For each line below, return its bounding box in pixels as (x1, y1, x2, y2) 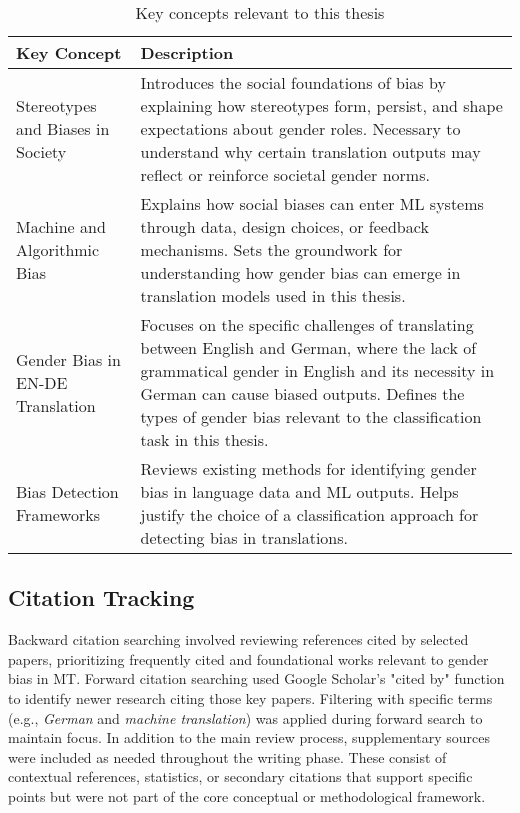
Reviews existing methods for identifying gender (140, 457, 477, 480)
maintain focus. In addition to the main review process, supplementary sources (8, 727, 491, 748)
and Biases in (16, 117, 110, 140)
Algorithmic (16, 238, 100, 261)
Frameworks (16, 503, 100, 526)
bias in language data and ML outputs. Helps (140, 480, 459, 503)
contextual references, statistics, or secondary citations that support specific (8, 766, 473, 787)
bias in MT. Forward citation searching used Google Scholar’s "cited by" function (8, 668, 505, 689)
